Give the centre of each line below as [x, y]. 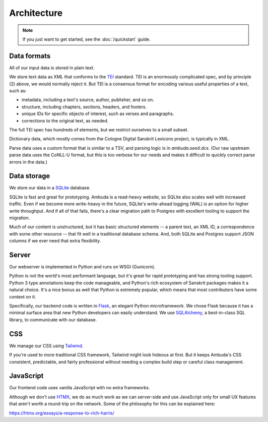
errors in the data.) [28, 162]
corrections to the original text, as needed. [65, 121]
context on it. [23, 297]
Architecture [36, 13]
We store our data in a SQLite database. [50, 188]
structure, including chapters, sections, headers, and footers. [84, 107]
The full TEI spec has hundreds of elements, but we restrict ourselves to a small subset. [99, 129]
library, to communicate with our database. [53, 319]
